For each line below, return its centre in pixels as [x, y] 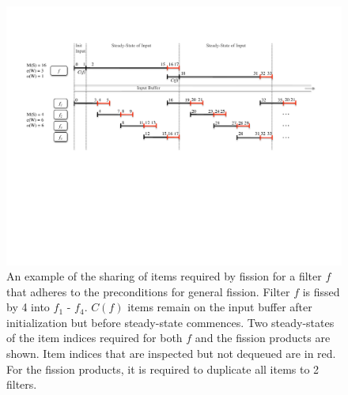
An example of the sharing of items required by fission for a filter [164, 276]
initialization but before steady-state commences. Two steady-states [170, 322]
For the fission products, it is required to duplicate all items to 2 [163, 369]
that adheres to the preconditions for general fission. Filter [148, 291]
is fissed [321, 291]
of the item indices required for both [95, 338]
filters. [22, 384]
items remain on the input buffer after [220, 307]
